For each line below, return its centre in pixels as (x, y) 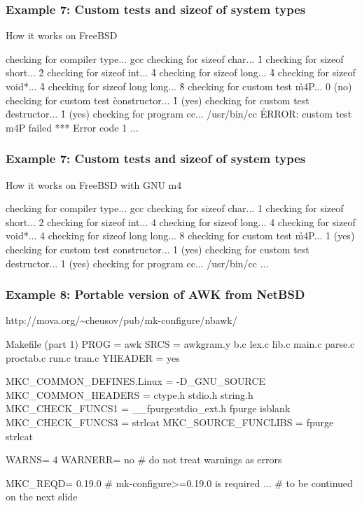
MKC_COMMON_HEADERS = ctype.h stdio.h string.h (130, 394)
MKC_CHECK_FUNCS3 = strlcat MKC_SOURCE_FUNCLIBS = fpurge (170, 422)
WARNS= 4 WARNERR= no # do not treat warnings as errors (144, 459)
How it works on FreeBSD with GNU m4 (94, 184)
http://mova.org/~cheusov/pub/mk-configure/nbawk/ (121, 320)
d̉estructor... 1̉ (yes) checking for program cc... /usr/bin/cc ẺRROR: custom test (179, 114)
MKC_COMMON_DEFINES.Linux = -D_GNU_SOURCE (136, 381)
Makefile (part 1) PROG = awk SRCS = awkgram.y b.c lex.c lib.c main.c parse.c (180, 343)
